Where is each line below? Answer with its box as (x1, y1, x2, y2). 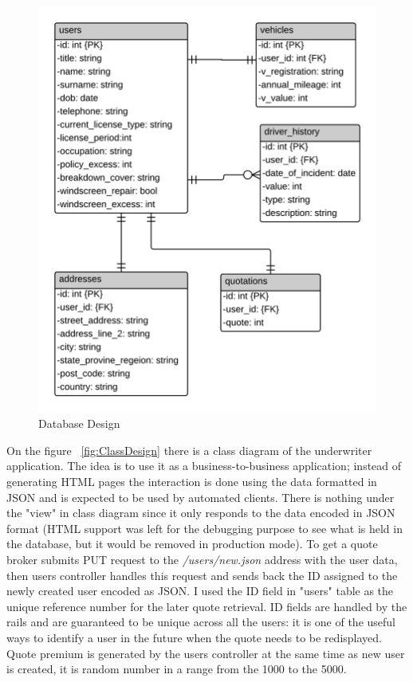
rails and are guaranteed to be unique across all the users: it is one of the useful (6, 613, 395, 630)
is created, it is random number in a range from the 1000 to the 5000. (6, 660, 347, 677)
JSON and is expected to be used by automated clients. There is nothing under (6, 488, 395, 505)
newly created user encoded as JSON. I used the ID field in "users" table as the (6, 582, 394, 599)
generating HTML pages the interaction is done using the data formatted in (6, 472, 377, 489)
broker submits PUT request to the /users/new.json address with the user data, (6, 551, 398, 567)
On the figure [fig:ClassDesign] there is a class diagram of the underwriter (6, 441, 372, 458)
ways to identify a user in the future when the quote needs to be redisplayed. (6, 629, 382, 645)
